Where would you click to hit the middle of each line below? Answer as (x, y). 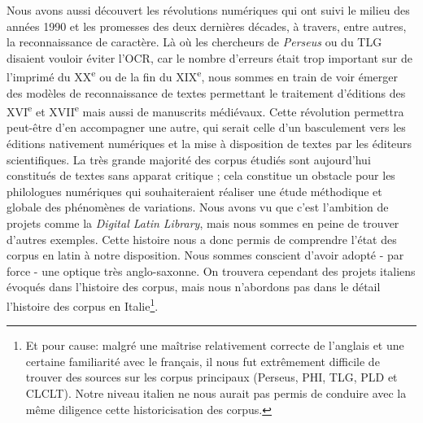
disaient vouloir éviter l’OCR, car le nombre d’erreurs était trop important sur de (209, 57)
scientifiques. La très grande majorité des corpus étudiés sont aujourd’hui (189, 159)
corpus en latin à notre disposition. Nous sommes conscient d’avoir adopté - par (205, 255)
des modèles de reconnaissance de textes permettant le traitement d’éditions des (206, 92)
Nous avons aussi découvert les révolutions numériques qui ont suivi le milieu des (208, 10)
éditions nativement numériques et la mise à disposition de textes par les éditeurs (209, 144)
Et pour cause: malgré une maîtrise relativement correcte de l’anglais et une (215, 345)
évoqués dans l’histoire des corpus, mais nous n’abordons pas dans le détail (194, 287)
